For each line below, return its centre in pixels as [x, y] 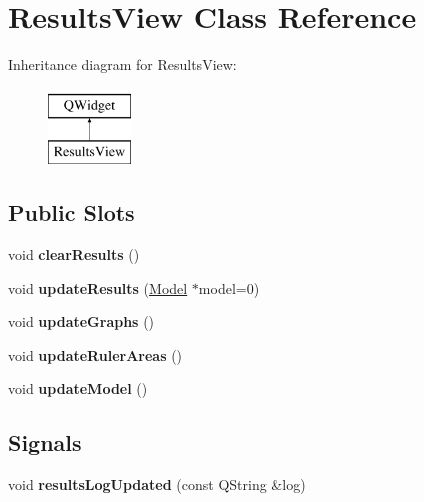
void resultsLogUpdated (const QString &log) [157, 484]
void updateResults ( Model [98, 287]
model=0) [229, 287]
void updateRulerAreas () [95, 354]
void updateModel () [78, 388]
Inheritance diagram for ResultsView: [122, 64]
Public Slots [71, 212]
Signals [45, 442]
